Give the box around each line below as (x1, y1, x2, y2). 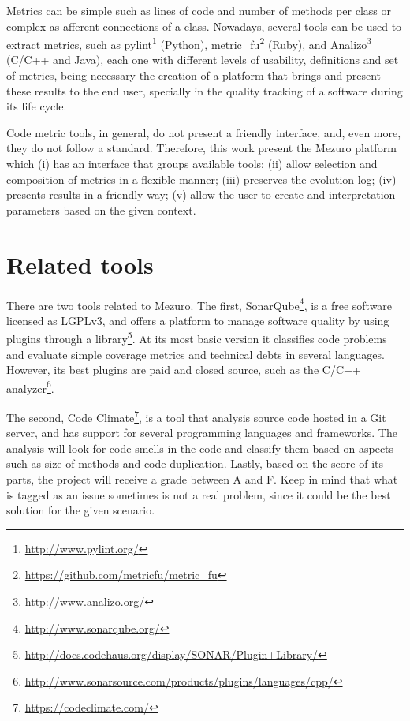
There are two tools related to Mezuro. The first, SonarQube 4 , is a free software (6, 294, 393, 313)
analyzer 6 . (6, 377, 54, 396)
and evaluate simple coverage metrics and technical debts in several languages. (6, 346, 385, 362)
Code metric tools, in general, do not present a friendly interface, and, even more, (6, 124, 401, 140)
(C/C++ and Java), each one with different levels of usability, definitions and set (6, 51, 399, 68)
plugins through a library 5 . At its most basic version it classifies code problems (6, 328, 387, 346)
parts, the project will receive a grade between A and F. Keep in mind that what (6, 471, 398, 488)
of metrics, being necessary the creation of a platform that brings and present (6, 67, 382, 84)
